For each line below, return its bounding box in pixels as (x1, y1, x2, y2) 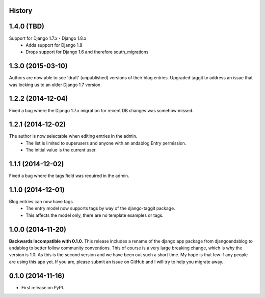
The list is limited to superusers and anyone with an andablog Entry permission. (26, 140, 186, 146)
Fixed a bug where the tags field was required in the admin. (9, 173, 130, 179)
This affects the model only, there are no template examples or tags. (26, 212, 164, 218)
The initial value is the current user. (26, 147, 97, 153)
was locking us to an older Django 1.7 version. (9, 82, 102, 88)
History (9, 6, 33, 15)
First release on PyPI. (21, 284, 65, 290)
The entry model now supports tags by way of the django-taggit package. (26, 206, 175, 211)
